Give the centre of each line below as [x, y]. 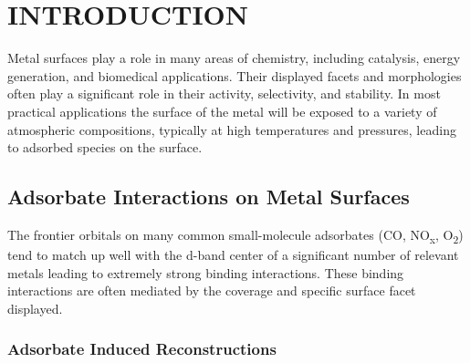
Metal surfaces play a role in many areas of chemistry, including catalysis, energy [234, 58]
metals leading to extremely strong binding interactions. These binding [206, 272]
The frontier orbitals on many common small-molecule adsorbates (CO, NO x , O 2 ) [235, 235]
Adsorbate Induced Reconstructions [142, 349]
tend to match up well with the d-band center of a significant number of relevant [233, 255]
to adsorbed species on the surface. [105, 147]
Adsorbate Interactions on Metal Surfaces [209, 197]
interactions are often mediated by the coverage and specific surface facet [212, 290]
